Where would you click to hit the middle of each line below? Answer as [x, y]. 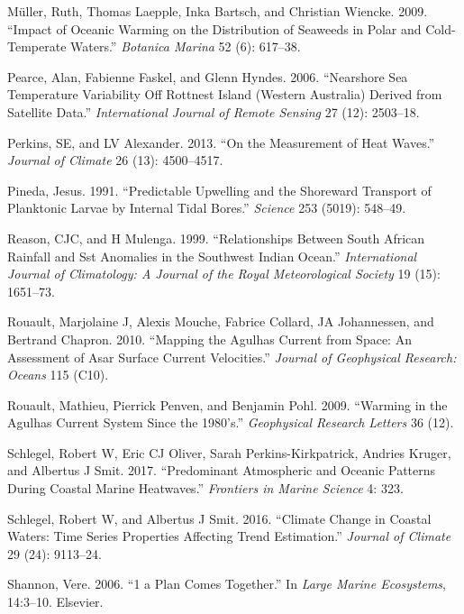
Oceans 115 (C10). [58, 375]
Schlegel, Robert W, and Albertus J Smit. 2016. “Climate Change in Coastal [219, 518]
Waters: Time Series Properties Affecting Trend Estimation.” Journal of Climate [229, 536]
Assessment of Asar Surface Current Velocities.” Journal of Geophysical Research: [232, 357]
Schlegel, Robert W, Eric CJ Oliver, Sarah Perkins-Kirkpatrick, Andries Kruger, [229, 452]
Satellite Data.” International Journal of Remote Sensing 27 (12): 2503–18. [214, 111]
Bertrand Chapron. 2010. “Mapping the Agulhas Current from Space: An [209, 339]
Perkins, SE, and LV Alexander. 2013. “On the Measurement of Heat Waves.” [221, 142]
